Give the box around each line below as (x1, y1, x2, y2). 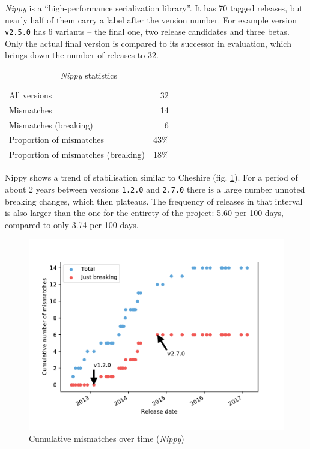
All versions (9, 88, 52, 101)
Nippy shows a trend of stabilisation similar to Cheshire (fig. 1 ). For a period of (5, 171, 298, 184)
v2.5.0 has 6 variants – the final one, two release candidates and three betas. (5, 25, 290, 38)
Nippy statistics (60, 69, 118, 82)
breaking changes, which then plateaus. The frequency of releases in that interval (5, 194, 303, 207)
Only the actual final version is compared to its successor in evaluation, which (5, 37, 291, 49)
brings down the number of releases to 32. (5, 49, 159, 61)
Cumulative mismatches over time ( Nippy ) (29, 432, 184, 444)
